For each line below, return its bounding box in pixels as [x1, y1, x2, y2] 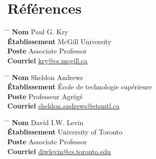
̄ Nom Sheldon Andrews [7, 72, 83, 82]
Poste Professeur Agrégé [7, 91, 83, 101]
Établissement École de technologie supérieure [7, 81, 152, 92]
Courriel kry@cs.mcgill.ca [7, 55, 88, 65]
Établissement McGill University [7, 36, 111, 46]
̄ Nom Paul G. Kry [7, 26, 68, 37]
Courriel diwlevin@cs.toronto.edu [7, 146, 111, 156]
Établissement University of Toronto [7, 127, 123, 137]
